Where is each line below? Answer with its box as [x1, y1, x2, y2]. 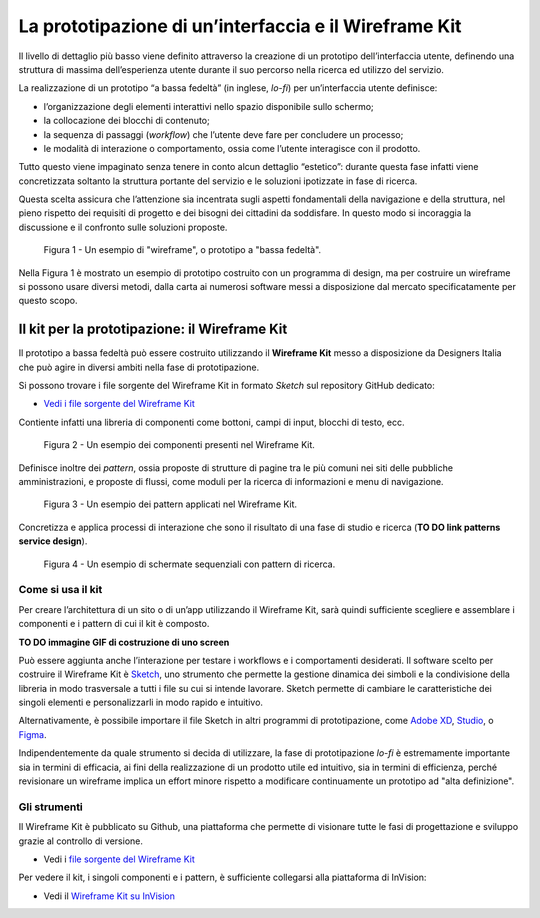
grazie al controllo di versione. [18, 835, 144, 847]
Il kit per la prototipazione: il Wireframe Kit [18, 321, 288, 338]
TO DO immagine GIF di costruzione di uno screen [18, 636, 230, 648]
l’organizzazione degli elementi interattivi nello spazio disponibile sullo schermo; [43, 100, 374, 112]
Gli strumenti [18, 800, 84, 814]
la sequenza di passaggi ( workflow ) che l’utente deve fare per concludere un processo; [43, 128, 404, 140]
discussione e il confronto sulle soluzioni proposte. [18, 221, 228, 233]
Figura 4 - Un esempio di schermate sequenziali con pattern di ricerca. [43, 558, 336, 570]
